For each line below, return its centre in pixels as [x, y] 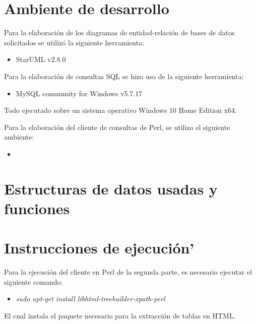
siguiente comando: [34, 281]
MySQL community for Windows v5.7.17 [79, 93]
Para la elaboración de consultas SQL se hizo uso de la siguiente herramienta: [124, 76]
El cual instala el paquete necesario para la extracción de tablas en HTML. [120, 315]
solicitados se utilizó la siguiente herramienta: [74, 42]
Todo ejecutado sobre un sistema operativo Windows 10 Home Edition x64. [120, 110]
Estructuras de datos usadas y [111, 188]
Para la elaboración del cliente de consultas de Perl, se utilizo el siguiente [117, 127]
